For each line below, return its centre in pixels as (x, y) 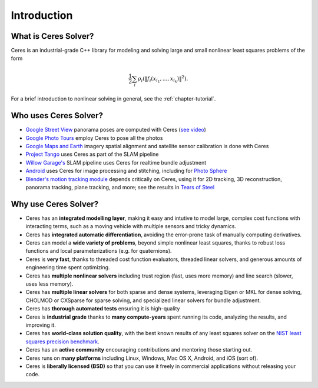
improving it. (41, 325)
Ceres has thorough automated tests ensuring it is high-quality (103, 309)
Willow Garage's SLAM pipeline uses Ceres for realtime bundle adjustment (116, 162)
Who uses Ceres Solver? (57, 116)
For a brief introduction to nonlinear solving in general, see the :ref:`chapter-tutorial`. (113, 99)
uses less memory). (49, 284)
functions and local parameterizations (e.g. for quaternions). (99, 251)
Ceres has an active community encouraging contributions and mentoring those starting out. (139, 350)
